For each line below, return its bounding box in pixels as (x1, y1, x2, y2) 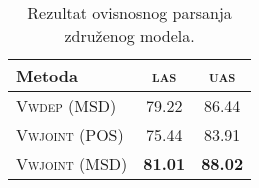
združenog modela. (64, 24, 195, 47)
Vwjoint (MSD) (16, 152, 128, 175)
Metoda (16, 64, 78, 87)
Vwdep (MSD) (16, 94, 117, 117)
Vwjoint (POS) (16, 123, 124, 146)
